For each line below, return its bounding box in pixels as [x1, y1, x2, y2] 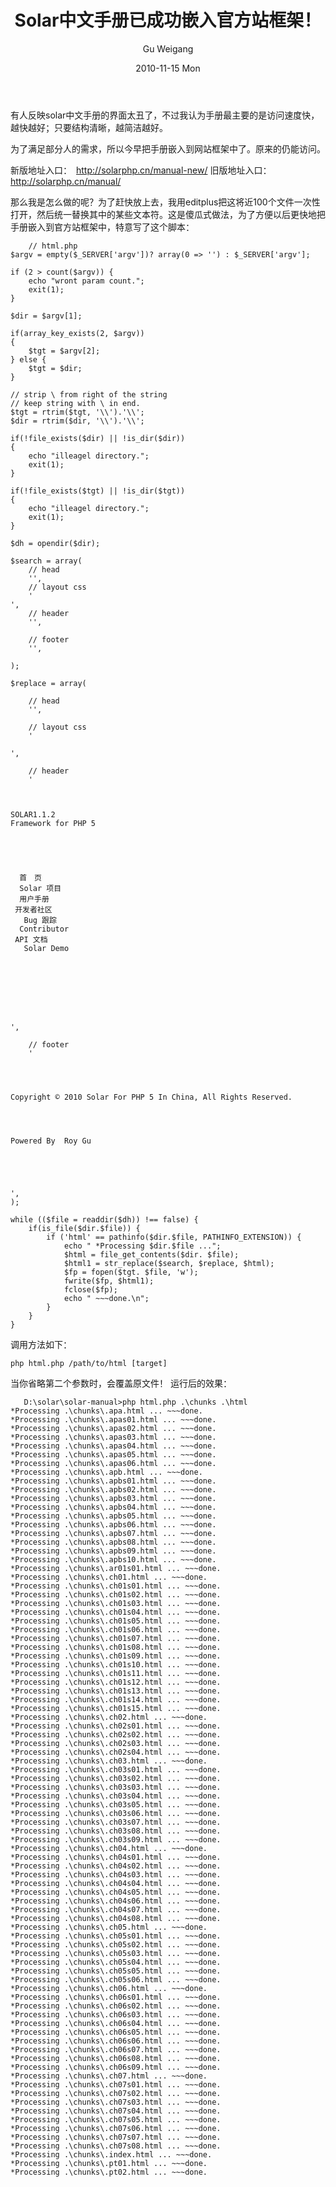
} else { [10, 354, 47, 365]
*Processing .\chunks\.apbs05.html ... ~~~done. [10, 1511, 217, 1521]
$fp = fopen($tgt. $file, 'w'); [63, 1267, 199, 1277]
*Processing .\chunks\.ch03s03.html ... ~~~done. [10, 1782, 222, 1792]
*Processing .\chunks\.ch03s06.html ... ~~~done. [10, 1808, 222, 1818]
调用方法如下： [10, 1338, 72, 1350]
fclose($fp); [63, 1284, 118, 1295]
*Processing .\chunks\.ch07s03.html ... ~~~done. [10, 2097, 222, 2107]
